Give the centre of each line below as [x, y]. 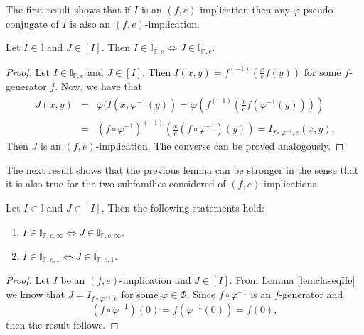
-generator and [311, 294]
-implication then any [243, 9]
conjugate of [32, 23]
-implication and [155, 280]
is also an [90, 23]
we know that [35, 294]
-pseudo [316, 9]
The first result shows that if [68, 9]
